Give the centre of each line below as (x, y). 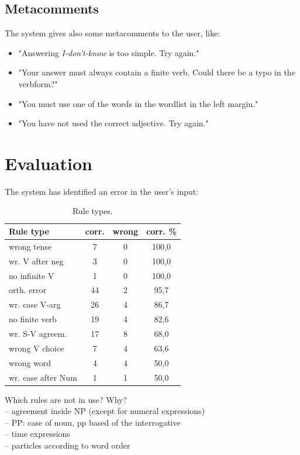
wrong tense (30, 246)
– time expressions (37, 434)
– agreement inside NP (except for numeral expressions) (105, 411)
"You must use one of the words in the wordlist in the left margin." (138, 103)
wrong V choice (37, 348)
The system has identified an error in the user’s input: (102, 191)
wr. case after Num (43, 377)
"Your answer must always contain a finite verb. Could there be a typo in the (157, 72)
